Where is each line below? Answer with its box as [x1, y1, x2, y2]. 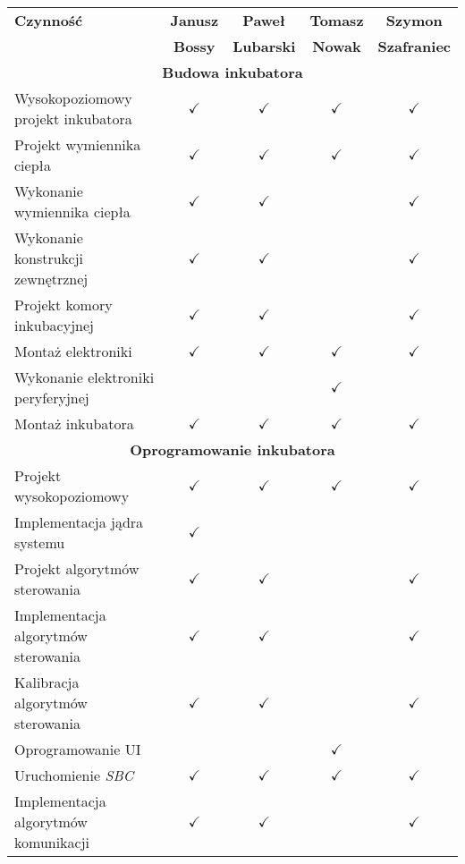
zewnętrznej [14, 268, 89, 289]
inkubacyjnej [14, 315, 94, 335]
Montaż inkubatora [14, 413, 134, 434]
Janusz [170, 10, 219, 30]
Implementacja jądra [14, 512, 144, 532]
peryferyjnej [14, 387, 89, 408]
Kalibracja [14, 672, 80, 692]
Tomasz [309, 10, 364, 30]
